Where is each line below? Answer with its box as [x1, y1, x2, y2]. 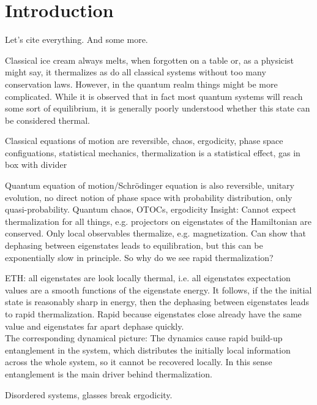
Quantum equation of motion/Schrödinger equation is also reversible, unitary [5, 179, 294, 192]
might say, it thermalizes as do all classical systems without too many [5, 66, 266, 78]
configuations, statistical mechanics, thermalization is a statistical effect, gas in [5, 146, 300, 159]
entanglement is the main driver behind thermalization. [5, 367, 212, 380]
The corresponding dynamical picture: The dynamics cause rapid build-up [5, 331, 283, 344]
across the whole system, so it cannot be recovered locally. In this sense [5, 355, 272, 368]
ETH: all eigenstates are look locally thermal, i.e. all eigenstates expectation [5, 271, 291, 284]
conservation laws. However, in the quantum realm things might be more [5, 77, 278, 90]
